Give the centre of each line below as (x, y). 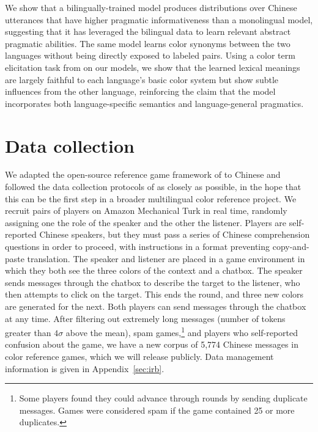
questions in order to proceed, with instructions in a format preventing (138, 247)
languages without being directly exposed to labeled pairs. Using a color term (150, 55)
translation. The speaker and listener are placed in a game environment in (166, 258)
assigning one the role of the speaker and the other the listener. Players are (146, 222)
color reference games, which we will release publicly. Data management (139, 357)
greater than (28, 332)
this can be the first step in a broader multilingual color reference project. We (151, 198)
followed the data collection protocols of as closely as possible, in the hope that (153, 187)
